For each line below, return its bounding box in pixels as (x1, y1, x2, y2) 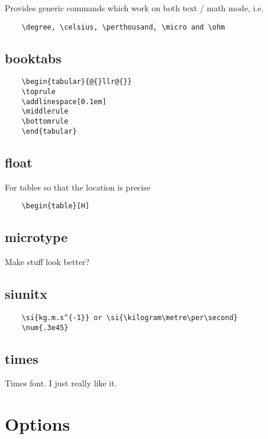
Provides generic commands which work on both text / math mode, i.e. (5, 2, 264, 14)
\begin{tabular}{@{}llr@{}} (21, 78, 132, 86)
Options (5, 412, 70, 436)
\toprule (21, 88, 56, 96)
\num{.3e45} (21, 323, 69, 332)
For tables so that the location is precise (5, 180, 150, 193)
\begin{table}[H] (21, 202, 90, 211)
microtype (5, 228, 68, 246)
